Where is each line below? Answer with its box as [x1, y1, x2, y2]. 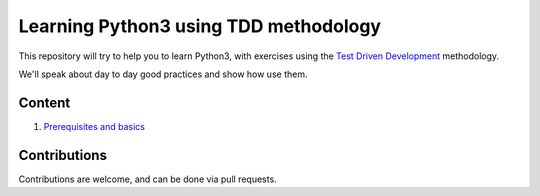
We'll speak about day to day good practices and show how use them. [18, 68, 308, 80]
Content [18, 94, 71, 111]
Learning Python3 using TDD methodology [18, 15, 382, 37]
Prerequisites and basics [43, 120, 145, 132]
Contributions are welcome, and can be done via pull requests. [18, 173, 277, 185]
